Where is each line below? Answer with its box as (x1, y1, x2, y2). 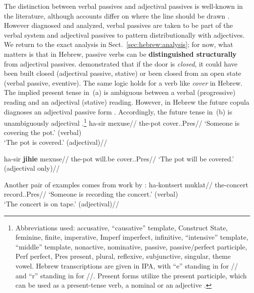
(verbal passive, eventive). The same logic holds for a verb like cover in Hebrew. (4, 77, 243, 88)
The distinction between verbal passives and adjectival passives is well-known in (4, 1, 243, 11)
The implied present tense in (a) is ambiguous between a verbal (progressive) (4, 87, 235, 97)
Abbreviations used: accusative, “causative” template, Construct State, (15, 222, 228, 232)
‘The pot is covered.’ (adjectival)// (4, 136, 107, 147)
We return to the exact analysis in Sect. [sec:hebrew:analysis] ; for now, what (4, 39, 233, 49)
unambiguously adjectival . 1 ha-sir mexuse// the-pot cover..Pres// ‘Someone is (4, 116, 240, 128)
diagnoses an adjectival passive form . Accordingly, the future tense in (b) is (4, 106, 233, 116)
